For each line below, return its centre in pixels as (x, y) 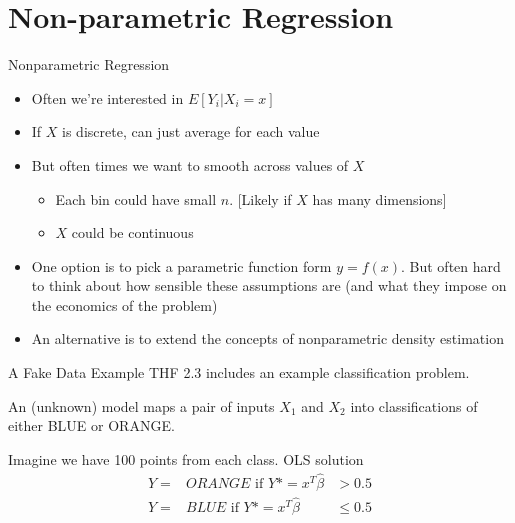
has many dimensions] (379, 198)
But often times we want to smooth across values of (190, 164)
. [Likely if (260, 198)
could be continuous (132, 232)
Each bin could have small (136, 198)
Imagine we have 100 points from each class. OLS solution (186, 458)
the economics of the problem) (124, 304)
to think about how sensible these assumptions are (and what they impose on (269, 285)
